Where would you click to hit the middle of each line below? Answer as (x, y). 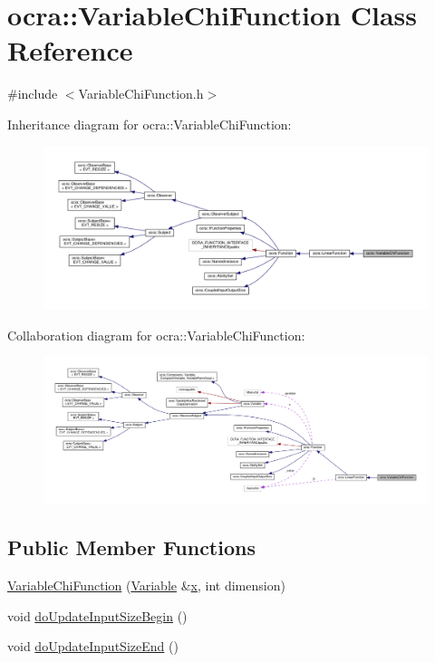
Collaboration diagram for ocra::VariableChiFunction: (156, 335)
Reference (70, 50)
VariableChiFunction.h (141, 94)
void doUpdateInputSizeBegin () (97, 615)
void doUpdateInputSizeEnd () (93, 646)
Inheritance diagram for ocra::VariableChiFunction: (150, 124)
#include (33, 94)
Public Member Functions (131, 547)
